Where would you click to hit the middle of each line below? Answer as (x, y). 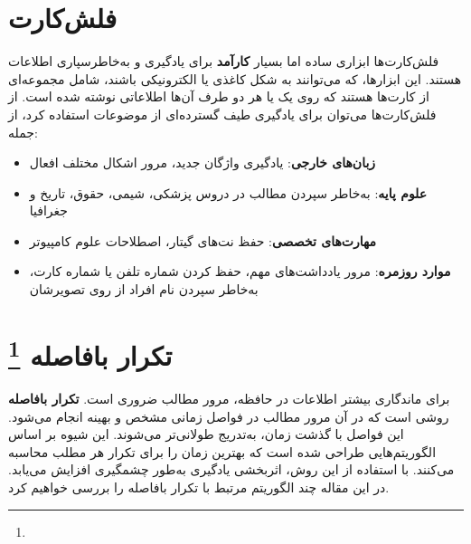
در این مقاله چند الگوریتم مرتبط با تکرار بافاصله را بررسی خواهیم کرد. (199, 487)
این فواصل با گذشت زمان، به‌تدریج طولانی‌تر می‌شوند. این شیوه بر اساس (206, 434)
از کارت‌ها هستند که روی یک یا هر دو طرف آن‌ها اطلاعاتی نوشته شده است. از (219, 96)
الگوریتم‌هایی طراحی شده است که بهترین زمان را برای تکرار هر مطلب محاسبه (222, 451)
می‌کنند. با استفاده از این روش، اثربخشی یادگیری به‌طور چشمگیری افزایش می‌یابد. (231, 469)
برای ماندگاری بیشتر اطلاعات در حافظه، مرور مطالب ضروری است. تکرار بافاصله (229, 399)
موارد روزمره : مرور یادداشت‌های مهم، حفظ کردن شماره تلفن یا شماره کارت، (240, 271)
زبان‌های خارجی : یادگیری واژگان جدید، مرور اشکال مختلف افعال (203, 162)
